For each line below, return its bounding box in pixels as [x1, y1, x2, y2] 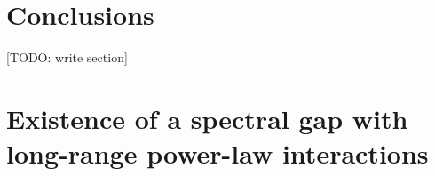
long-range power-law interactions [6, 135, 429, 172]
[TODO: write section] [6, 48, 128, 67]
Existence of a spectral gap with [6, 100, 408, 136]
